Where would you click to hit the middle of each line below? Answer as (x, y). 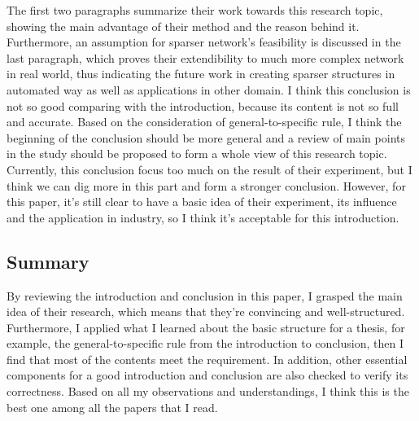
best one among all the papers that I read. (112, 407)
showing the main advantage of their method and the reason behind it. (183, 26)
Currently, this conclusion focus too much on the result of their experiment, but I (209, 169)
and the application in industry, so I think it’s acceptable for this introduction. (203, 217)
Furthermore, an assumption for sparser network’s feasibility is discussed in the (204, 42)
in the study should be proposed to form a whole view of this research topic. (197, 153)
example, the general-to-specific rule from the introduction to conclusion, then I (205, 343)
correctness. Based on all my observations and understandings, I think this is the (208, 391)
